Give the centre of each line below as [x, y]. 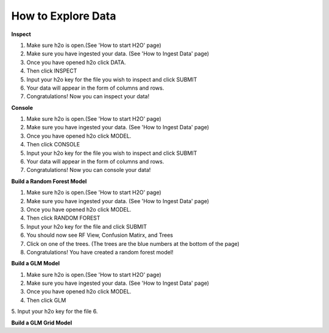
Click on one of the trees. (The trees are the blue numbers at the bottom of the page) [133, 243]
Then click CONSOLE [53, 145]
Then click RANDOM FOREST [63, 218]
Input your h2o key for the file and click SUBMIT [87, 226]
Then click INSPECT [52, 71]
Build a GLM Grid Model [42, 323]
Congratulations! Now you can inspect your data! [88, 96]
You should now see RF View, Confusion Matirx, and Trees [100, 235]
